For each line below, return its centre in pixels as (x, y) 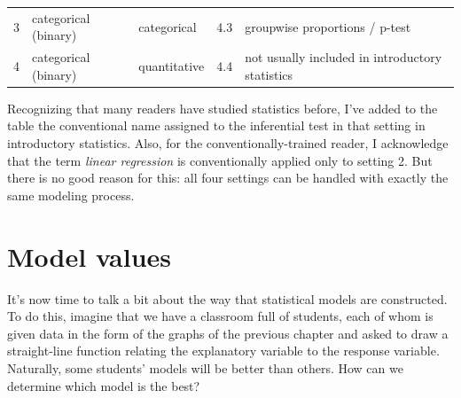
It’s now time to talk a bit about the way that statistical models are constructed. (227, 298)
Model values (90, 256)
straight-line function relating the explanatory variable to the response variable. (223, 351)
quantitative (172, 65)
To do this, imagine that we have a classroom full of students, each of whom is (220, 316)
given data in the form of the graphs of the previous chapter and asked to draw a (228, 333)
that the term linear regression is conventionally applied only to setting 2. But (220, 160)
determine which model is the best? (104, 385)
